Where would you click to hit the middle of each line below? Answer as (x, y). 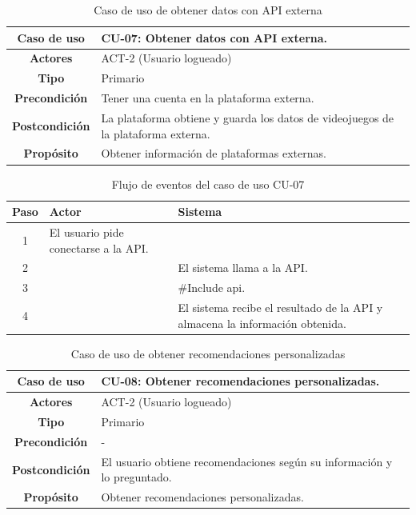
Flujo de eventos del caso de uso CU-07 (208, 184)
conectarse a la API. (99, 248)
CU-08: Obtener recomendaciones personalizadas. (240, 381)
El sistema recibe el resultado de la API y (280, 307)
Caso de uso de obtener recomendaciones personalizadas (208, 353)
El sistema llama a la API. (243, 267)
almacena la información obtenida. (262, 323)
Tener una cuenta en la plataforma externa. (208, 98)
